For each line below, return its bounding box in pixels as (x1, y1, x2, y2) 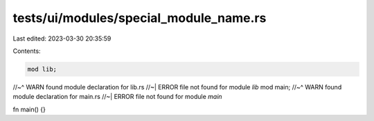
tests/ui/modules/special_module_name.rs (12, 10, 267, 25)
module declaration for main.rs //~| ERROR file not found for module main (12, 93, 222, 101)
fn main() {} (12, 105, 46, 113)
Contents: (12, 47, 41, 55)
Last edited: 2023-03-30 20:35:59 (12, 34, 112, 43)
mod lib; (27, 65, 57, 73)
